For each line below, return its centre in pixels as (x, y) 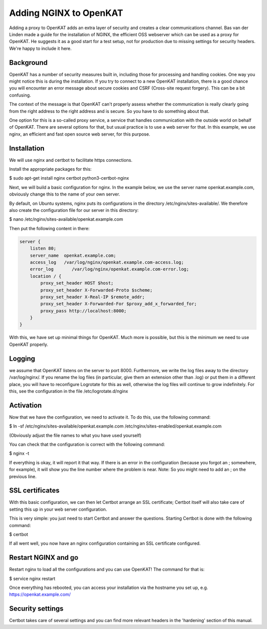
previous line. (23, 476)
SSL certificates (34, 491)
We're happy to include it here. (40, 48)
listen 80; (43, 248)
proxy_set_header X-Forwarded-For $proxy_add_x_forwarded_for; (119, 304)
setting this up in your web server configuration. (58, 509)
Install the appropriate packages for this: (50, 169)
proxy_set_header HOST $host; (77, 283)
